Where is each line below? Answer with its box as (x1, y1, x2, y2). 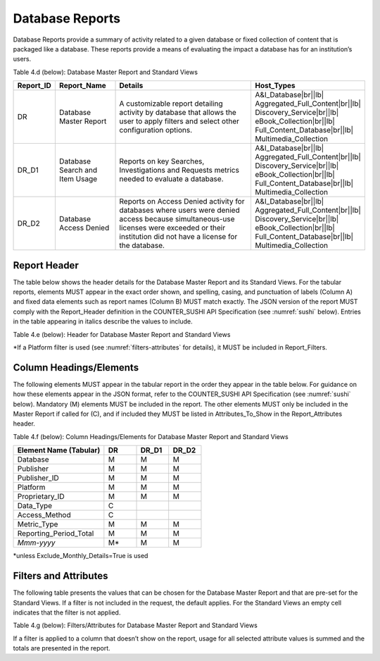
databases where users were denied (119, 205, 240, 215)
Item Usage (58, 174, 98, 184)
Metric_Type (17, 519, 58, 529)
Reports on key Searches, (119, 156, 205, 166)
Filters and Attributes (13, 570, 108, 582)
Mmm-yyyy (17, 538, 56, 548)
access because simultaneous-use (119, 214, 235, 224)
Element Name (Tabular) (17, 445, 101, 455)
